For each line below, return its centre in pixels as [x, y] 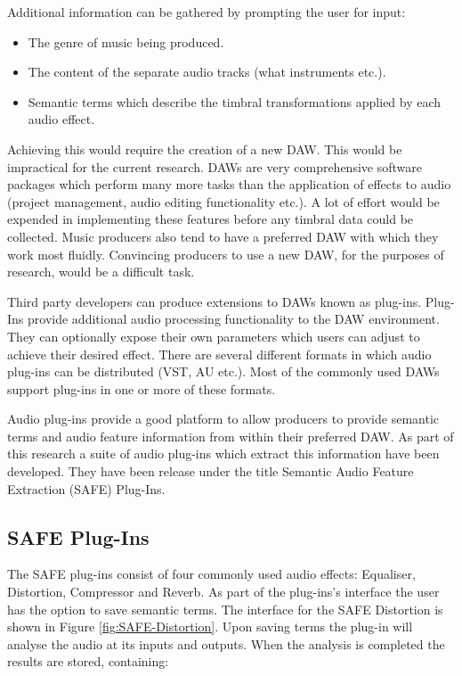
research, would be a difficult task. [101, 272]
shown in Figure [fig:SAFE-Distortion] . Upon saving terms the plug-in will [210, 627]
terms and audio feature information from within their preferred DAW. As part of [231, 436]
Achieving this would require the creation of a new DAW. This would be [205, 148]
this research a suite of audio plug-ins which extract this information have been [223, 453]
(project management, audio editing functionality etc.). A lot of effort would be [223, 201]
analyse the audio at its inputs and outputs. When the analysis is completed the [226, 643]
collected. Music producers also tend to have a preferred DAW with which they [223, 236]
